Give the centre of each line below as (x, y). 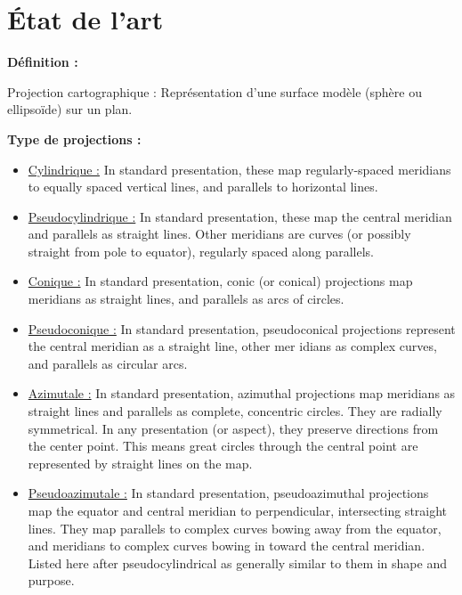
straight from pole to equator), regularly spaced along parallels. (201, 251)
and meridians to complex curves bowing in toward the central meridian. (227, 546)
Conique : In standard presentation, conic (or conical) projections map (220, 281)
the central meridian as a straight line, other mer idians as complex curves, (232, 346)
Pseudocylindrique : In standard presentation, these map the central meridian (240, 216)
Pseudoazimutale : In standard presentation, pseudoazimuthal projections (228, 493)
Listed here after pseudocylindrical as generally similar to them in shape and (237, 562)
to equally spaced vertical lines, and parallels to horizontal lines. (203, 187)
